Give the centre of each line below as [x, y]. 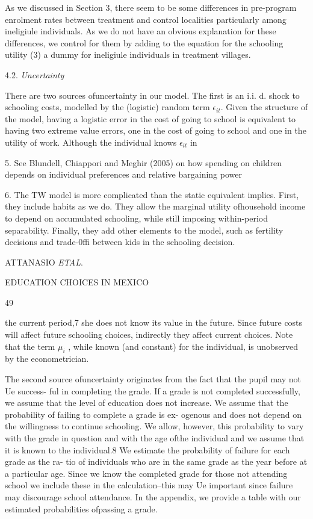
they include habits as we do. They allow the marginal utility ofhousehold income [155, 206]
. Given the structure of [264, 107]
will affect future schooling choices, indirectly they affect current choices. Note [149, 334]
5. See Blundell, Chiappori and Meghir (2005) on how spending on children [144, 162]
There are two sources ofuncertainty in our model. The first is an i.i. [131, 95]
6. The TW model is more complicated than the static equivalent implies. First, [152, 194]
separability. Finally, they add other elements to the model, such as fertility [144, 230]
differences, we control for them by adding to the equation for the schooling [144, 42]
